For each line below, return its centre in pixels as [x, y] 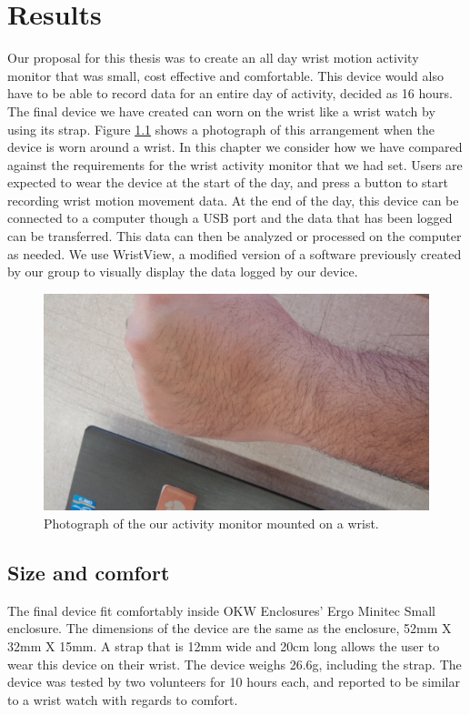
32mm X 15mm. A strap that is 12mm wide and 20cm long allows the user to [224, 645]
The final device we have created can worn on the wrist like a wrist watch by [221, 111]
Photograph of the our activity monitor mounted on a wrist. [211, 523]
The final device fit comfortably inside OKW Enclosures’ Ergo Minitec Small [221, 610]
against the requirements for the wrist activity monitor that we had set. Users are [235, 164]
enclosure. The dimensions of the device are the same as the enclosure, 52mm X [230, 628]
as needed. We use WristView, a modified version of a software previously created [235, 253]
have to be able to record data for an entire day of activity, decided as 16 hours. [230, 93]
